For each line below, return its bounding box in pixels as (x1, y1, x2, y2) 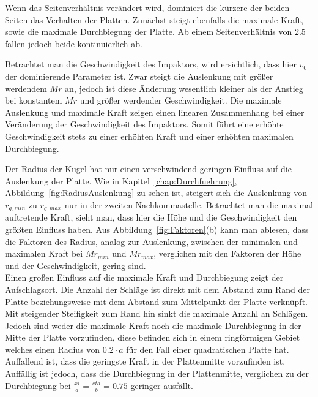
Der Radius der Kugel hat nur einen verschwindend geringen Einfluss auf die (5, 162, 292, 175)
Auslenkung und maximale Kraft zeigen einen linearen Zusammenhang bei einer (5, 105, 305, 118)
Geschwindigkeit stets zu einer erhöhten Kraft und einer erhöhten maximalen (5, 129, 294, 142)
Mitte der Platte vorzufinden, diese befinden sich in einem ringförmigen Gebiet (5, 331, 300, 344)
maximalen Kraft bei (5, 247, 83, 260)
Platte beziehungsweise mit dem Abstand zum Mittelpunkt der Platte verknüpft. (5, 295, 308, 308)
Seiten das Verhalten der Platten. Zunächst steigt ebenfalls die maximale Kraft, (5, 13, 303, 26)
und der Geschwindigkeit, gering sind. (5, 259, 146, 271)
